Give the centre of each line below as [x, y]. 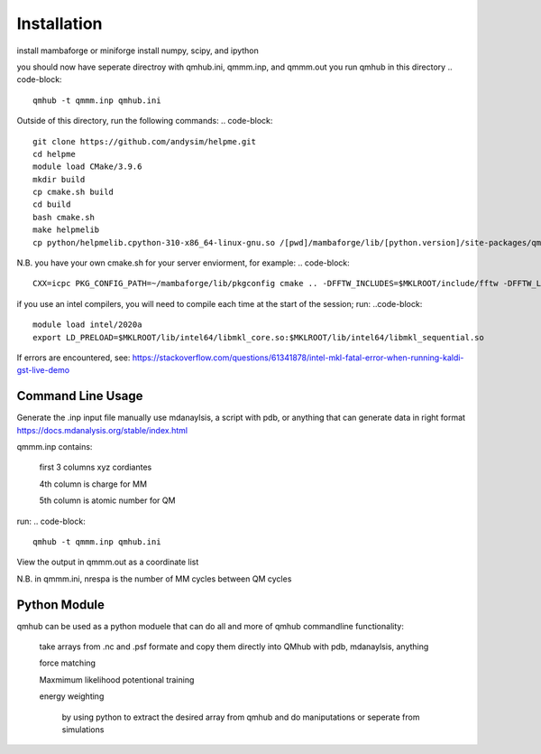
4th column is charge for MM [93, 484]
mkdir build [59, 179]
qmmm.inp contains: [55, 447]
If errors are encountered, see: [73, 358]
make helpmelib [66, 230]
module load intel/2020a [87, 325]
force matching [68, 663]
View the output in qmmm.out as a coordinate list [108, 562]
